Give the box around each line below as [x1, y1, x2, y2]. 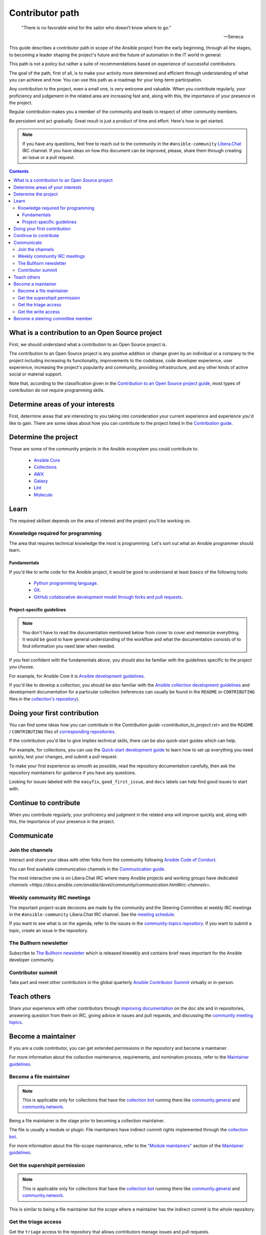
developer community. [9, 957, 55, 963]
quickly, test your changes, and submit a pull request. [9, 754, 118, 760]
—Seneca [223, 34, 243, 40]
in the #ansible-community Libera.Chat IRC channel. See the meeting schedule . [9, 911, 175, 917]
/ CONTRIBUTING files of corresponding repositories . [9, 729, 116, 735]
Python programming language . [33, 580, 98, 586]
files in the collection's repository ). [9, 696, 80, 701]
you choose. [9, 664, 34, 670]
